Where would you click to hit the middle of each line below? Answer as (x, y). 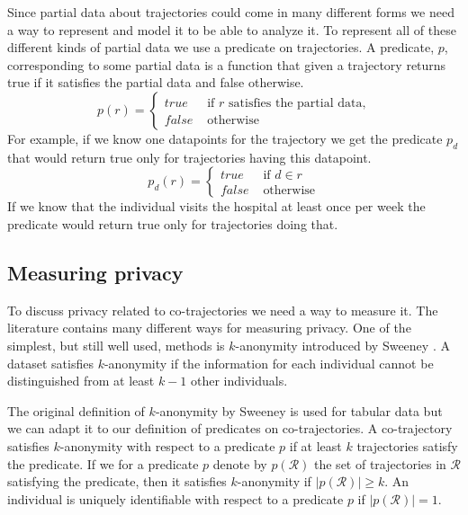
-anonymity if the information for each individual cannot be (269, 363)
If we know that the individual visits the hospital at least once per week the (216, 206)
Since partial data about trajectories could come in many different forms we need (231, 12)
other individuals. (239, 381)
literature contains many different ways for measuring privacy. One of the (209, 328)
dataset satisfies (50, 363)
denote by (240, 463)
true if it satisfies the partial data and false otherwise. (156, 82)
